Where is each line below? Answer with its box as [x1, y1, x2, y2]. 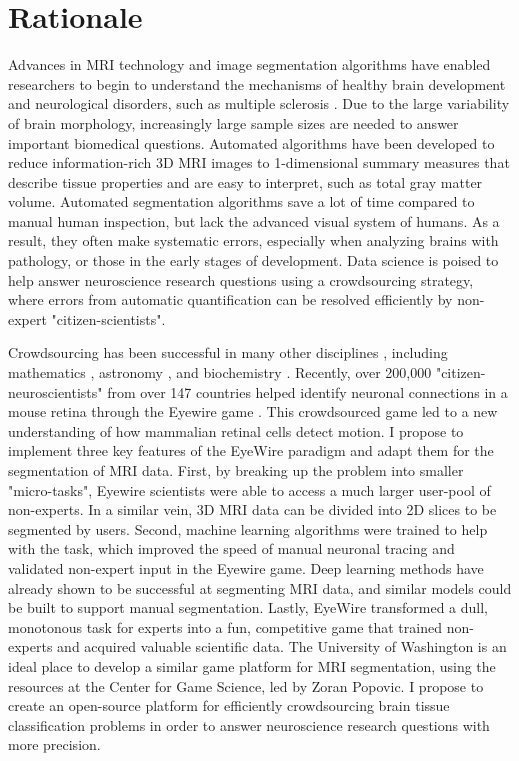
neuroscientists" [8, 381, 103, 402]
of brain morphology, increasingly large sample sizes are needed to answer [8, 112, 459, 133]
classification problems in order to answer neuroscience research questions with [8, 714, 490, 735]
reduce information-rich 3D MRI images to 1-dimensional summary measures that [8, 152, 510, 173]
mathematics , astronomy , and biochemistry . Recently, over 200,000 [8, 362, 432, 383]
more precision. [8, 734, 101, 755]
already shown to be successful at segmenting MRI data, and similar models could [8, 577, 512, 598]
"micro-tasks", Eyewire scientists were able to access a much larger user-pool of [8, 479, 491, 500]
